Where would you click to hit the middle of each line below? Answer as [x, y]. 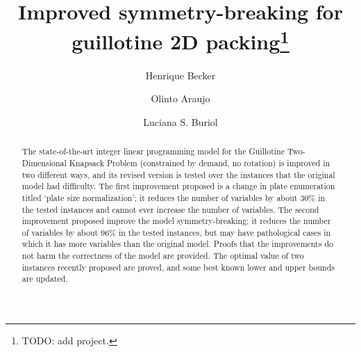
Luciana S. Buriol [180, 121]
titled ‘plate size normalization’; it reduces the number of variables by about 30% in [174, 197]
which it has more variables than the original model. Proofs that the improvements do [177, 244]
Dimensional [44, 162]
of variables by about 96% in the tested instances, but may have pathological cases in [176, 232]
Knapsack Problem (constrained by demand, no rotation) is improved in [200, 162]
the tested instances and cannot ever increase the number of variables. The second [170, 209]
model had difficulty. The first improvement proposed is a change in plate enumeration [178, 186]
